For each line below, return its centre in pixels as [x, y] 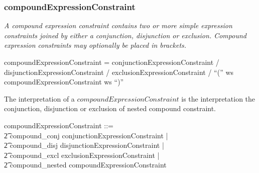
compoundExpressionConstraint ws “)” [64, 82]
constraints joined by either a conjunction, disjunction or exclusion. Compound [125, 35]
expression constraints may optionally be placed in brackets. [95, 45]
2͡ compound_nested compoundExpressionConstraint [85, 165]
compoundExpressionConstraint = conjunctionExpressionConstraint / [112, 62]
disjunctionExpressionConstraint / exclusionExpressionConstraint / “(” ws [119, 72]
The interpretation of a [39, 98]
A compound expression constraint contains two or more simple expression [118, 25]
